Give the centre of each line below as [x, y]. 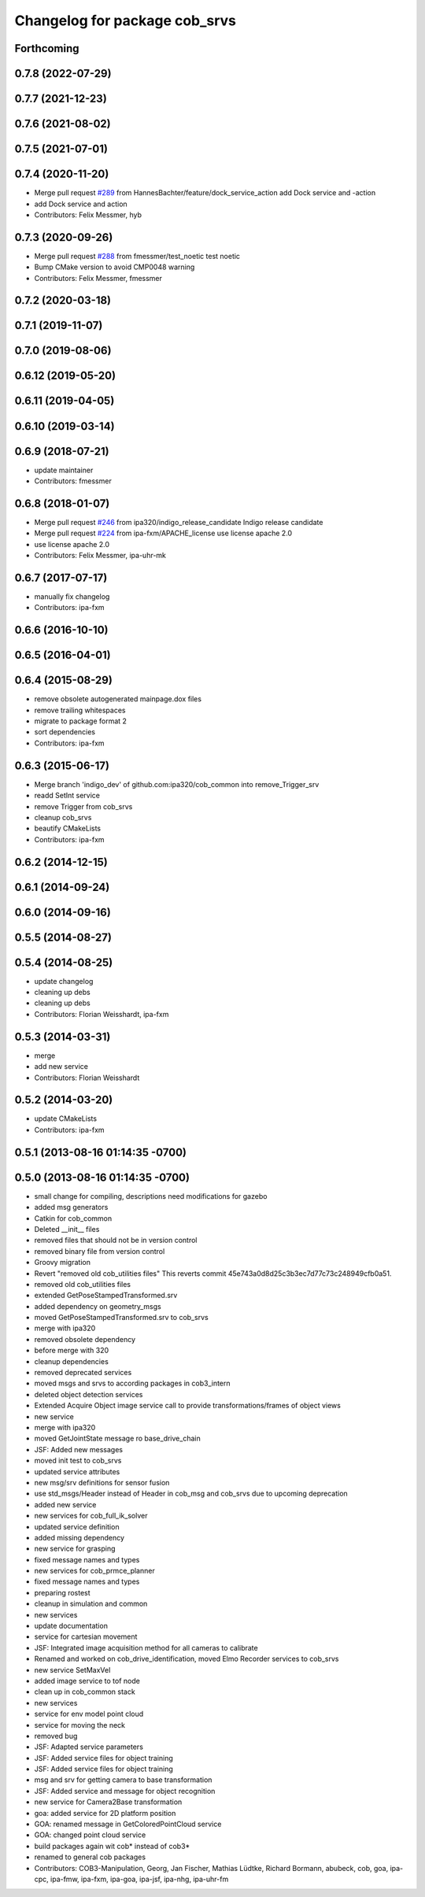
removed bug [56, 1736]
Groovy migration [62, 1263]
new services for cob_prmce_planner [94, 1571]
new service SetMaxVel [72, 1670]
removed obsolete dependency [85, 1339]
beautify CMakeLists [68, 828]
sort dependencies [65, 732]
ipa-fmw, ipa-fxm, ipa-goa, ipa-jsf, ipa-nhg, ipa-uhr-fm [139, 1879]
